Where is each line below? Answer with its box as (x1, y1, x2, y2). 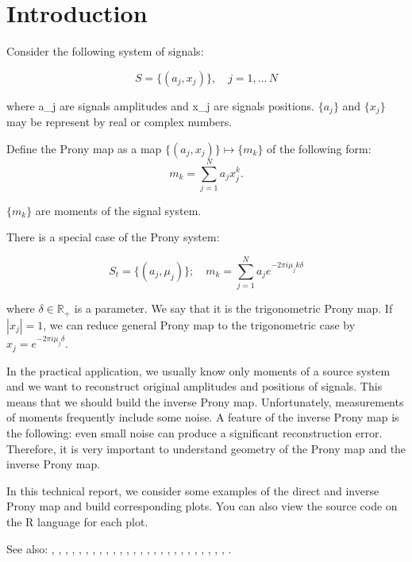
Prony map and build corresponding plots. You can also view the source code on (6, 498, 398, 514)
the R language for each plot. (6, 513, 148, 529)
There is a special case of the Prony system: (6, 229, 220, 245)
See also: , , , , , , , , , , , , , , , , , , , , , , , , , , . (6, 540, 232, 556)
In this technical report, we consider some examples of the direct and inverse (6, 482, 379, 498)
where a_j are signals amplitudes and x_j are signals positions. (6, 97, 314, 114)
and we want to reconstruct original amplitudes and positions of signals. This (6, 378, 383, 395)
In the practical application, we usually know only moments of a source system (6, 362, 391, 379)
